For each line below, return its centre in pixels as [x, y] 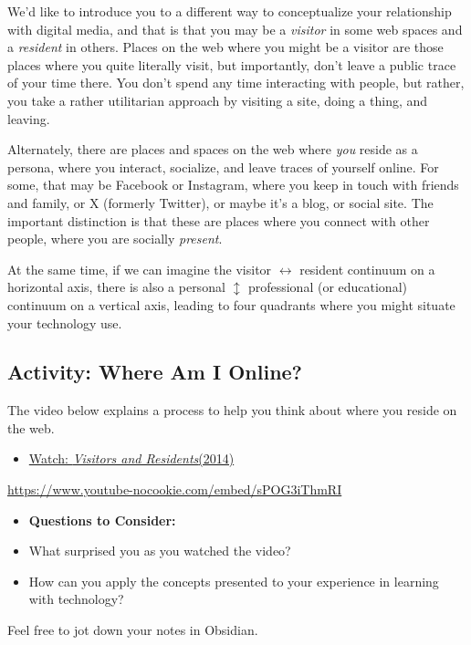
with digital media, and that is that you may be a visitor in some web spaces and [235, 29]
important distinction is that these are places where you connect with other [219, 220]
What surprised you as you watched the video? [160, 551]
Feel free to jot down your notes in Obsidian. [133, 630]
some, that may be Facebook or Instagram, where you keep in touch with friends [233, 185]
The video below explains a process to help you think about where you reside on [232, 410]
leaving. [29, 118]
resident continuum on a [367, 269]
